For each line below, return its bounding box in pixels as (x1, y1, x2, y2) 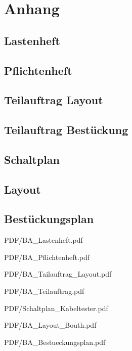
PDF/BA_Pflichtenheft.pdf (4, 251, 90, 262)
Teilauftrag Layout (4, 92, 103, 108)
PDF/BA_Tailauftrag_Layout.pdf (4, 269, 112, 279)
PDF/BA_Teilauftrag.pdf (4, 286, 84, 296)
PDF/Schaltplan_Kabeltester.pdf (4, 302, 108, 313)
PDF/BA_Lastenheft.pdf (4, 235, 83, 245)
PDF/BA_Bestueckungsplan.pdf (4, 336, 106, 347)
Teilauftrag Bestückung (4, 122, 128, 138)
